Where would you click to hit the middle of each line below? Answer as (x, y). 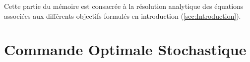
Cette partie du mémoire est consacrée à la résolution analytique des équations (124, 6)
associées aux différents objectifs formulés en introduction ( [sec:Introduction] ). (123, 15)
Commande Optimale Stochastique (125, 49)
